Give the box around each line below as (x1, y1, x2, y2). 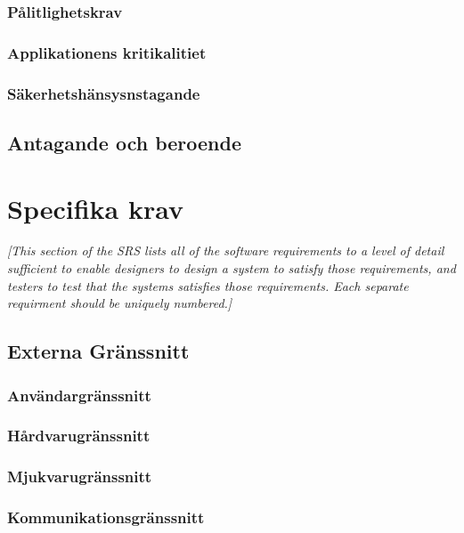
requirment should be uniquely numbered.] (7, 294, 232, 312)
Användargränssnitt (7, 384, 151, 406)
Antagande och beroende (7, 128, 241, 156)
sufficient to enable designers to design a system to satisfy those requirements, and (7, 259, 456, 278)
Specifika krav (7, 190, 183, 226)
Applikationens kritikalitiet (7, 41, 207, 63)
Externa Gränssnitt (7, 337, 190, 365)
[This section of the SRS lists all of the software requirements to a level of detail (7, 241, 444, 260)
